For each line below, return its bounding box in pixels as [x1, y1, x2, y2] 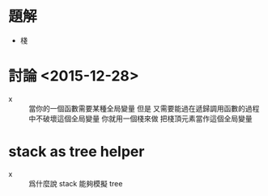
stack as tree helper [8, 143, 145, 161]
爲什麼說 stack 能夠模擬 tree [28, 178, 123, 188]
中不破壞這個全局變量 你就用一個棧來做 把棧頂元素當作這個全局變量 [28, 114, 253, 123]
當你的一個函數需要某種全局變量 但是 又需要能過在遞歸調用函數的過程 [28, 103, 260, 113]
